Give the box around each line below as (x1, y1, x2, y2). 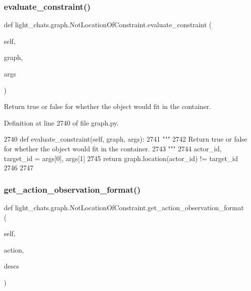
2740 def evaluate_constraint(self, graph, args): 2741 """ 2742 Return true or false (4, 134, 248, 144)
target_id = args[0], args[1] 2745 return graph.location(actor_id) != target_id (4, 153, 238, 163)
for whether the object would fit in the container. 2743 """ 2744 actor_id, (4, 143, 222, 153)
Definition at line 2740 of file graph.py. (4, 117, 119, 127)
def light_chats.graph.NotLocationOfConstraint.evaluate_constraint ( (4, 19, 212, 30)
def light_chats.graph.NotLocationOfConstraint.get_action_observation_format (4, 202, 244, 212)
